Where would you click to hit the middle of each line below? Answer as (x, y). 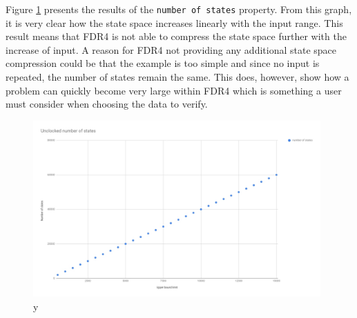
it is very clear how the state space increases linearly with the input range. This (174, 22)
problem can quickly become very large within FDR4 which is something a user (174, 90)
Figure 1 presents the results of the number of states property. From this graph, (179, 9)
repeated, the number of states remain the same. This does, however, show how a (177, 77)
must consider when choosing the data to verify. (107, 104)
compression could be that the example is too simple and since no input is (163, 63)
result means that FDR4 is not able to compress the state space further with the (176, 36)
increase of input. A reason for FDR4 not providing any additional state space (171, 49)
